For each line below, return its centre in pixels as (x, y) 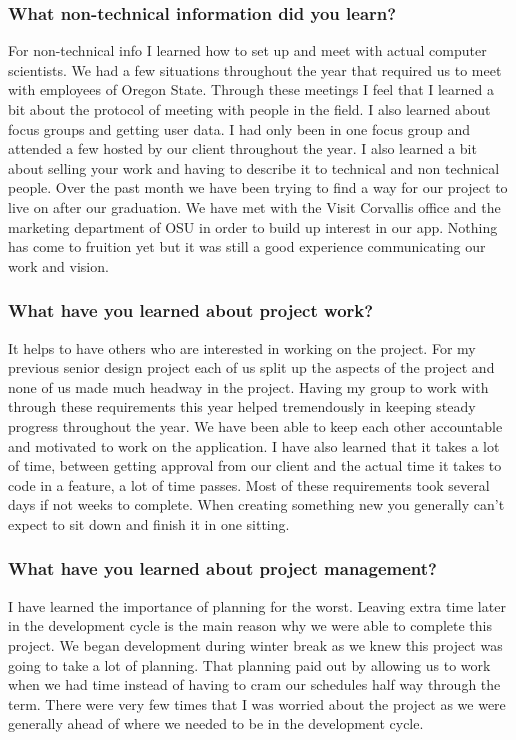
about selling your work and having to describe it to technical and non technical (254, 167)
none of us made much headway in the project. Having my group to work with (248, 386)
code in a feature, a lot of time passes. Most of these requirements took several (249, 484)
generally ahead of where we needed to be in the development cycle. (216, 723)
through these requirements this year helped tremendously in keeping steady (242, 406)
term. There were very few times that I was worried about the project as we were (257, 703)
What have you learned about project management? (222, 568)
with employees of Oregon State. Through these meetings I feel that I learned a (251, 89)
